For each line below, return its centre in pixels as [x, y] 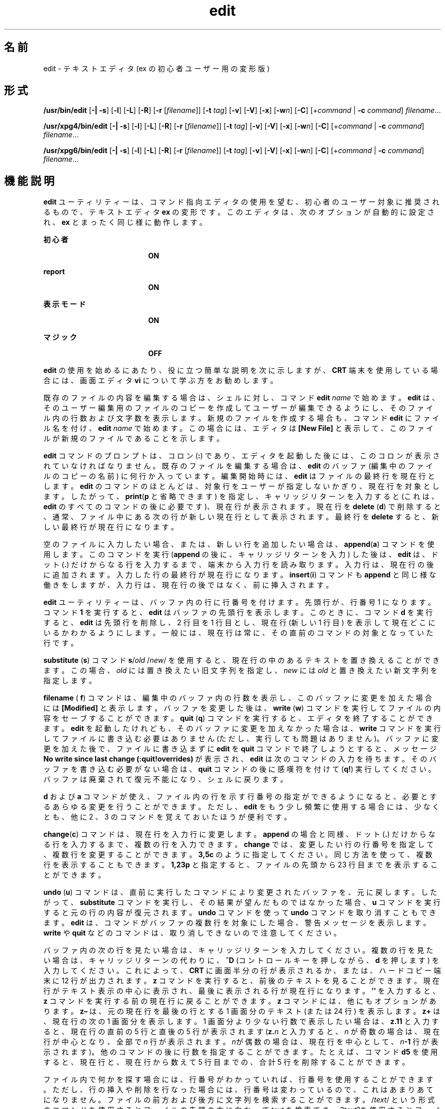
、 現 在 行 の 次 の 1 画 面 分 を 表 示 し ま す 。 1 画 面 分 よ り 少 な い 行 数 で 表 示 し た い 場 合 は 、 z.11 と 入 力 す [241, 1022]
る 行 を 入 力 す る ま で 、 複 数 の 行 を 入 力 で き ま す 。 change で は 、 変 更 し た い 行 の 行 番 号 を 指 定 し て [239, 844]
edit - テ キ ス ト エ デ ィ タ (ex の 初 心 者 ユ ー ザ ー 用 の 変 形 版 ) [156, 68]
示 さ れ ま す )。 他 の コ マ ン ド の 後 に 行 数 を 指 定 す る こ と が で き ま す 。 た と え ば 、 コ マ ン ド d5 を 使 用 [241, 1052]
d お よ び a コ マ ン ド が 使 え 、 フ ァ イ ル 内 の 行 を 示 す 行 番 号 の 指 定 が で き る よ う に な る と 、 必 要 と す [240, 797]
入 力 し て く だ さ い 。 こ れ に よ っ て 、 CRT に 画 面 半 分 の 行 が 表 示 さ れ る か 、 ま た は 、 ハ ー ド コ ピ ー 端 [242, 971]
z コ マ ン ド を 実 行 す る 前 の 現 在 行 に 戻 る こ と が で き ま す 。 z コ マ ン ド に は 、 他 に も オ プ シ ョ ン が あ [240, 1001]
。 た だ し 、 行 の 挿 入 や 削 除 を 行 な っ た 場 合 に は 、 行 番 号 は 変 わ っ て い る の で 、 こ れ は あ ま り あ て [238, 1090]
